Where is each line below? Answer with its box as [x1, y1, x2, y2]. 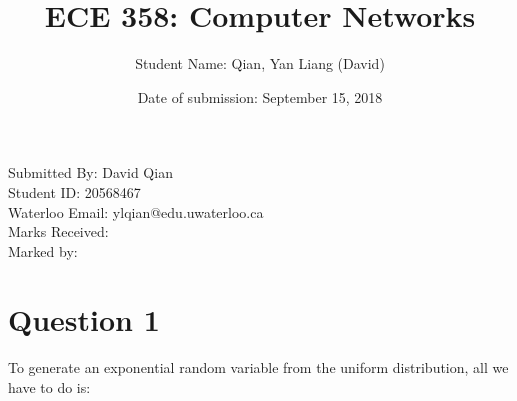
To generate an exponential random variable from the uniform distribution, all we [8, 357, 509, 378]
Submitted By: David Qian [8, 162, 173, 183]
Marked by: [8, 240, 78, 261]
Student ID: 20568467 [8, 181, 141, 202]
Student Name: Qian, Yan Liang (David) [135, 53, 385, 74]
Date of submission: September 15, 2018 [137, 86, 383, 107]
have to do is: [8, 377, 91, 397]
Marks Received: [8, 221, 109, 242]
